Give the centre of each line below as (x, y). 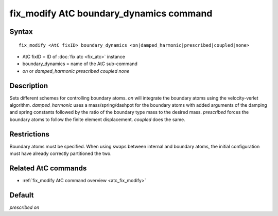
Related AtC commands (48, 168)
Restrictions (30, 134)
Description (29, 85)
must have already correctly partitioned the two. (60, 153)
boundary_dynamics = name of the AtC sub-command (80, 64)
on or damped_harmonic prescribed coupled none (76, 71)
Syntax (21, 32)
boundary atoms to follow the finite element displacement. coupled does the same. (97, 119)
